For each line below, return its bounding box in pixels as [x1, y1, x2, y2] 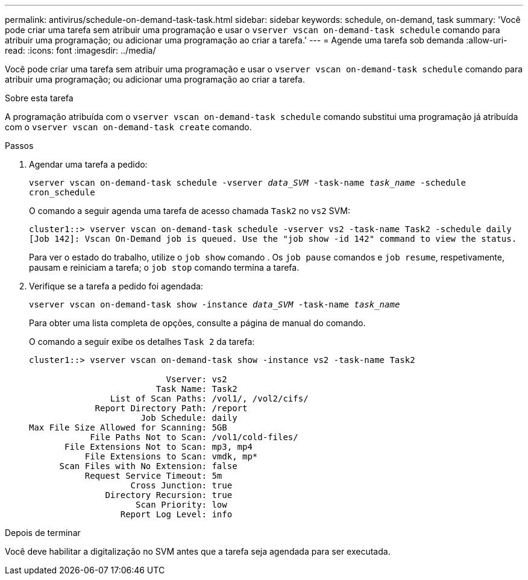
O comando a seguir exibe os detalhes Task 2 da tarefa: [29, 336, 255, 347]
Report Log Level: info [120, 509, 233, 519]
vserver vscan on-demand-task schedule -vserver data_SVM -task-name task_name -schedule [29, 178, 466, 188]
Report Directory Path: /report [95, 403, 248, 413]
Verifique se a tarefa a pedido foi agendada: [29, 281, 203, 291]
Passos [5, 140, 34, 151]
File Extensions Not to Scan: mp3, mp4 [64, 442, 253, 452]
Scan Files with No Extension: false [59, 461, 237, 471]
